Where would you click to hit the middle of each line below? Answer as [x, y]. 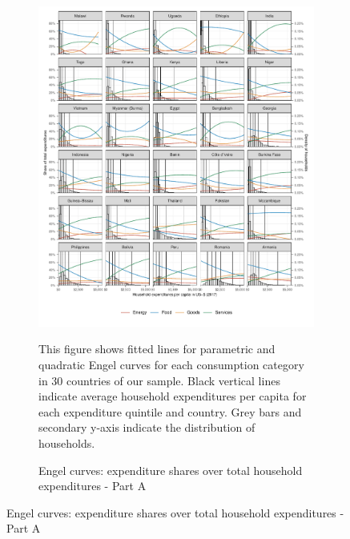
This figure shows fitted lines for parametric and [157, 349]
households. [67, 442]
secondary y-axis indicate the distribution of [147, 427]
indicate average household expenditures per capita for [173, 396]
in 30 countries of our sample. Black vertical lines [159, 380]
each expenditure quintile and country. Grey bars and [170, 411]
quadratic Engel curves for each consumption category [171, 365]
